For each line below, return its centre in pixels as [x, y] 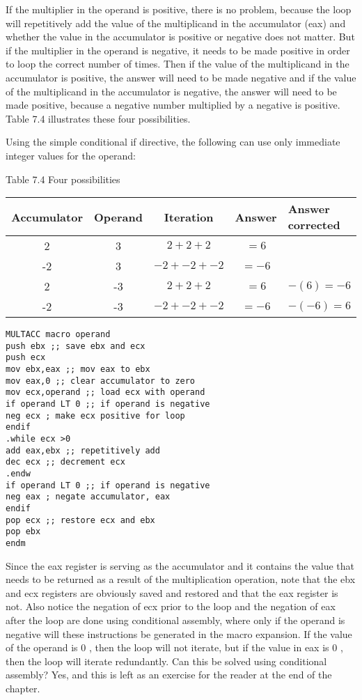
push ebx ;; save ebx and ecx [76, 346]
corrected [314, 225]
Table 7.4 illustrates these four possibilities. [98, 118]
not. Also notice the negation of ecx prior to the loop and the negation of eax [171, 606]
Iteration [189, 217]
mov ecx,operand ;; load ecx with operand [105, 392]
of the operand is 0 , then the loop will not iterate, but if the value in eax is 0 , [174, 647]
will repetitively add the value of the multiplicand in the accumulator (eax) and [176, 23]
